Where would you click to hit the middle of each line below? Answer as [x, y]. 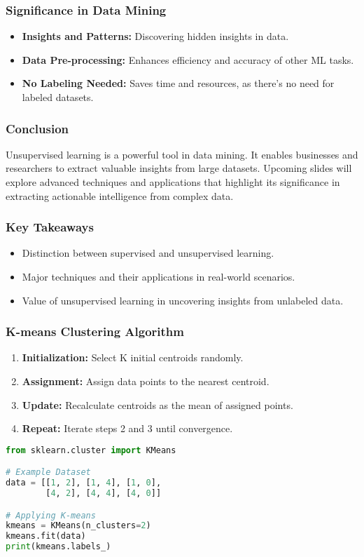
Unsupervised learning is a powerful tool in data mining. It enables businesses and [182, 154]
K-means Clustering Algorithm [95, 331]
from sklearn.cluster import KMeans [91, 450]
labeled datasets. [58, 97]
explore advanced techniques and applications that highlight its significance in [173, 182]
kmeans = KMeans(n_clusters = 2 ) [78, 526]
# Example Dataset [48, 472]
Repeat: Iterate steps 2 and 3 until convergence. [127, 428]
